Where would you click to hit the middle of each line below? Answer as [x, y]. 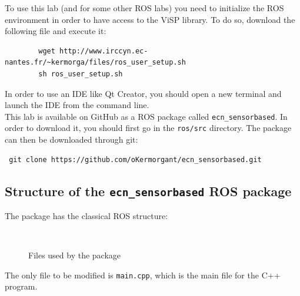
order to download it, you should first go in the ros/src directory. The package [148, 128]
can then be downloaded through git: [71, 139]
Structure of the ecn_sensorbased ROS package [148, 191]
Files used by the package [75, 255]
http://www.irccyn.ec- [104, 51]
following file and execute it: [56, 31]
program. [21, 286]
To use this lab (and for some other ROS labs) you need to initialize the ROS [144, 8]
